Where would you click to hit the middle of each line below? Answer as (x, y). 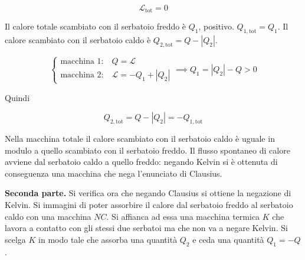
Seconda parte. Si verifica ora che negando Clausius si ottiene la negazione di (148, 193)
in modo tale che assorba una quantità (108, 239)
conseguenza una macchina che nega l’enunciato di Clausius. (114, 173)
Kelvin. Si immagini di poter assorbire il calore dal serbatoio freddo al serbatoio (149, 204)
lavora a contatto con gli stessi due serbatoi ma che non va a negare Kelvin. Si (146, 228)
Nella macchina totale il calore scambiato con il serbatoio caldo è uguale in (140, 138)
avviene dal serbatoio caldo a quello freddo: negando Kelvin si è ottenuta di (141, 162)
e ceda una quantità (228, 239)
